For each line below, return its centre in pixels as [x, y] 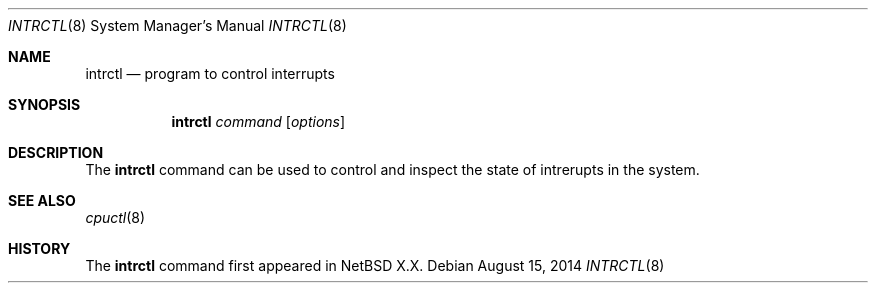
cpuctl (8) [115, 217]
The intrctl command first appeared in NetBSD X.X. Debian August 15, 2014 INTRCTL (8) [375, 265]
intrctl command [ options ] [258, 121]
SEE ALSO [42, 200]
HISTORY [39, 248]
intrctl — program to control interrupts [210, 73]
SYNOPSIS [44, 104]
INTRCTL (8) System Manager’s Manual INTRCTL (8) [177, 25]
